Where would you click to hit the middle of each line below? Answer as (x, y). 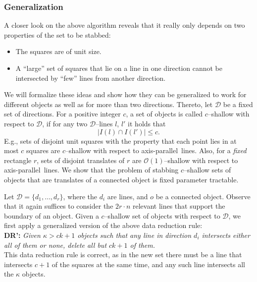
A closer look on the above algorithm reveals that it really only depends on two (125, 25)
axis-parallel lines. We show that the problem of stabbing (91, 170)
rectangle (18, 160)
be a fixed (238, 104)
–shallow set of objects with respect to (162, 215)
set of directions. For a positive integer (62, 114)
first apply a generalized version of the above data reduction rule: (103, 225)
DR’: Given (22, 235)
